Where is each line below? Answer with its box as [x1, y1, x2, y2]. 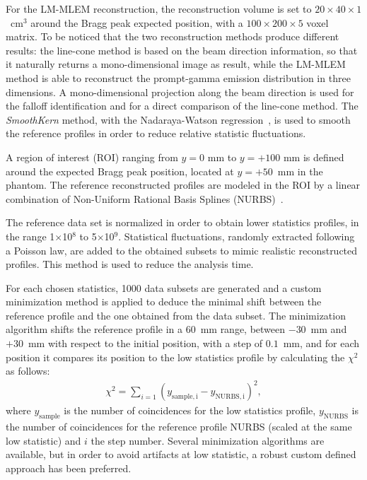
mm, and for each [283, 336, 360, 351]
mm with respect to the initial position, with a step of [28, 336, 263, 351]
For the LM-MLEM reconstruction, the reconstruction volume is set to [6, 1, 312, 16]
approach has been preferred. [6, 460, 132, 475]
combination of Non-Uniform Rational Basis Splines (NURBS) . [6, 191, 284, 206]
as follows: [6, 363, 50, 378]
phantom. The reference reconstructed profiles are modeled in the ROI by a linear [6, 177, 361, 192]
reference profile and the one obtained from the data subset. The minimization [6, 308, 346, 322]
